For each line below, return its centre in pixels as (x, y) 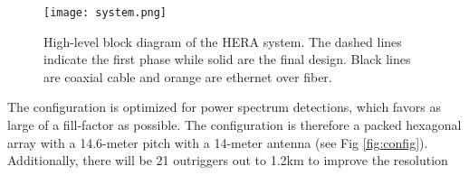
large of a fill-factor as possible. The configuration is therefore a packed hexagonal (234, 125)
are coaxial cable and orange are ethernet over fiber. (188, 76)
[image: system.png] (105, 13)
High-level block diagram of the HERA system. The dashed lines (223, 41)
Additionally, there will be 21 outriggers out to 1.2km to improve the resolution (228, 160)
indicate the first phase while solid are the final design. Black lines (227, 59)
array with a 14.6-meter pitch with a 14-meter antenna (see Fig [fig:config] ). (218, 142)
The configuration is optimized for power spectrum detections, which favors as (224, 107)
